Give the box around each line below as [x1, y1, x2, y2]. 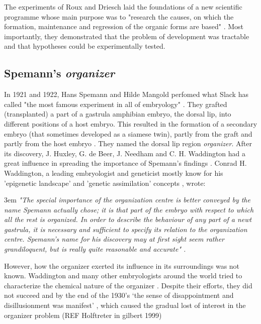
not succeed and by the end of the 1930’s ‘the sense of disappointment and [4, 290, 234, 300]
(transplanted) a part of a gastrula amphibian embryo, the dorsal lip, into [4, 109, 231, 119]
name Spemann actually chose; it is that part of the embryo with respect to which [4, 204, 254, 214]
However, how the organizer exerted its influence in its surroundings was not [4, 260, 240, 271]
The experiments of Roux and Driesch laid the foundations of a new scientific [4, 2, 242, 12]
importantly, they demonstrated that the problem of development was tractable [4, 31, 249, 41]
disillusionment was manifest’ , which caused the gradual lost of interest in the [4, 300, 246, 310]
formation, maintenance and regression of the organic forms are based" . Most [4, 21, 244, 32]
